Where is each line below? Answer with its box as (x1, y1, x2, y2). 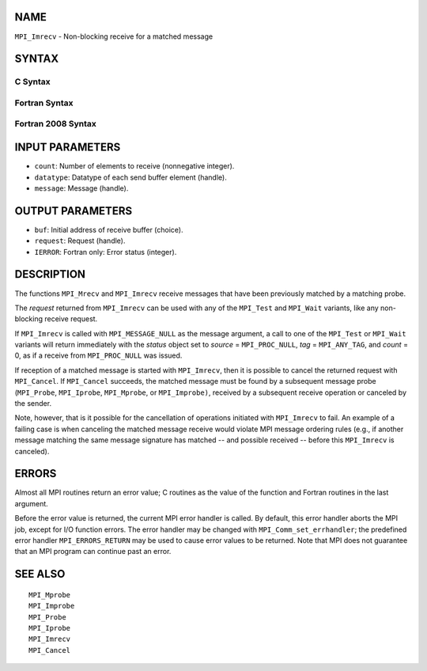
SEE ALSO (14, 567, 66, 581)
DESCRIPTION (14, 267, 86, 281)
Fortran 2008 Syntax (14, 119, 96, 130)
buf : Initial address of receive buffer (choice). (34, 225, 183, 234)
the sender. (14, 399, 51, 408)
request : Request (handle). (34, 236, 126, 245)
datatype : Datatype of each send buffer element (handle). (34, 172, 227, 182)
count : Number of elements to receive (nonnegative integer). (34, 161, 235, 171)
